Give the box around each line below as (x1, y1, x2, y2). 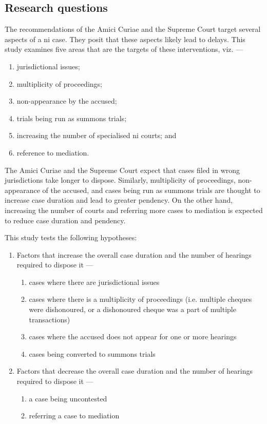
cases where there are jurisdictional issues (29, 276, 160, 287)
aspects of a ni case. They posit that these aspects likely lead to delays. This (5, 33, 245, 44)
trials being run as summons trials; (16, 112, 127, 123)
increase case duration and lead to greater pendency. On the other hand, (5, 195, 233, 205)
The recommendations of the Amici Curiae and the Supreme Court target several (5, 24, 261, 34)
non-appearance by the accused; (16, 95, 117, 106)
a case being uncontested (29, 393, 107, 403)
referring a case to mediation (29, 410, 120, 421)
